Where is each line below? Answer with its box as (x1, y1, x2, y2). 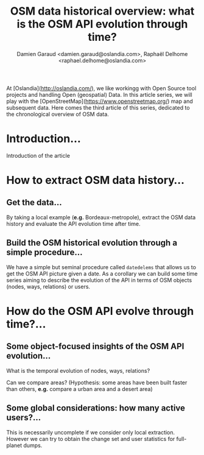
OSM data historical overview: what (10, 4, 195, 18)
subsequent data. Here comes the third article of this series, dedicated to (6, 104, 190, 111)
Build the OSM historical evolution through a (6, 238, 178, 248)
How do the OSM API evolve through (6, 304, 194, 318)
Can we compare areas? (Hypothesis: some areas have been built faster (6, 379, 188, 386)
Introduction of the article (6, 152, 70, 159)
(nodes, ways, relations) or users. (6, 283, 90, 290)
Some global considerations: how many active (6, 403, 186, 414)
